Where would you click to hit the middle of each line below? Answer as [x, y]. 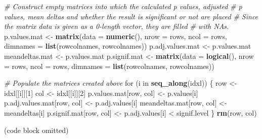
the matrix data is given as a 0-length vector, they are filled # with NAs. [117, 26]
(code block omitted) [36, 130]
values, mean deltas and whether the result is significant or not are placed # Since [131, 16]
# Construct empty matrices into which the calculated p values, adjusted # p [123, 6]
